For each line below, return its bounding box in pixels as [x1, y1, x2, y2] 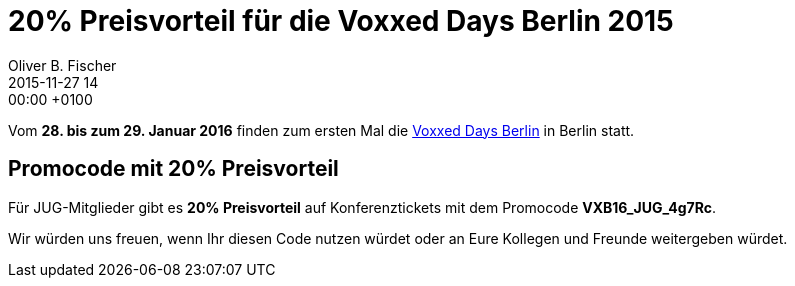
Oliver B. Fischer [8, 56, 117, 74]
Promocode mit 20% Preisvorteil [8, 156, 339, 182]
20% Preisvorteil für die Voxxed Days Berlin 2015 [8, 4, 674, 38]
